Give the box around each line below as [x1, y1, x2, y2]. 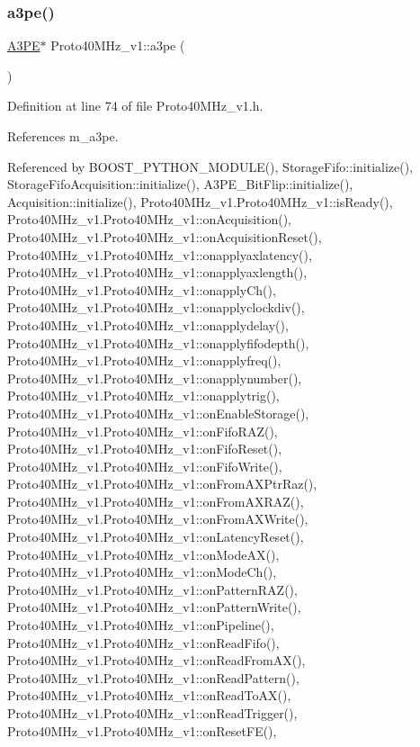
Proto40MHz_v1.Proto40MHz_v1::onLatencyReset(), [7, 527, 304, 546]
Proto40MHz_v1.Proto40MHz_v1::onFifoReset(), [7, 439, 282, 458]
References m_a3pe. [7, 127, 119, 145]
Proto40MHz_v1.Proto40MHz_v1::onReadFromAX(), [7, 651, 306, 670]
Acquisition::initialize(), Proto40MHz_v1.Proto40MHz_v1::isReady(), [7, 192, 393, 211]
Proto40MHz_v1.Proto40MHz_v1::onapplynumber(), [7, 368, 302, 387]
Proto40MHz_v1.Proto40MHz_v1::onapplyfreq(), [7, 351, 281, 370]
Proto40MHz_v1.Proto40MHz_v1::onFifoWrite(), [7, 456, 282, 475]
